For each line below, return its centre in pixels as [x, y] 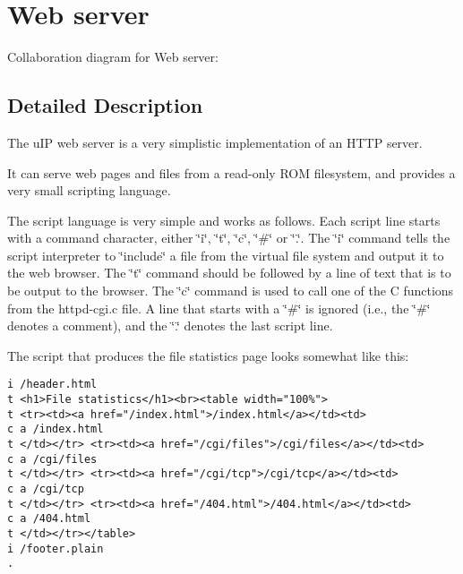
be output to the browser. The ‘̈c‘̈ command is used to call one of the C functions [231, 291]
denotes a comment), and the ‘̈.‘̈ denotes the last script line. [170, 326]
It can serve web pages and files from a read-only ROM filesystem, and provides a [231, 172]
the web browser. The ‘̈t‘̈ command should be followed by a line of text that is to [229, 273]
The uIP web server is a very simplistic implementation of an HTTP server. [215, 142]
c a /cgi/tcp [46, 489]
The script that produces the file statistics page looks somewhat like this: [208, 355]
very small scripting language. [89, 190]
